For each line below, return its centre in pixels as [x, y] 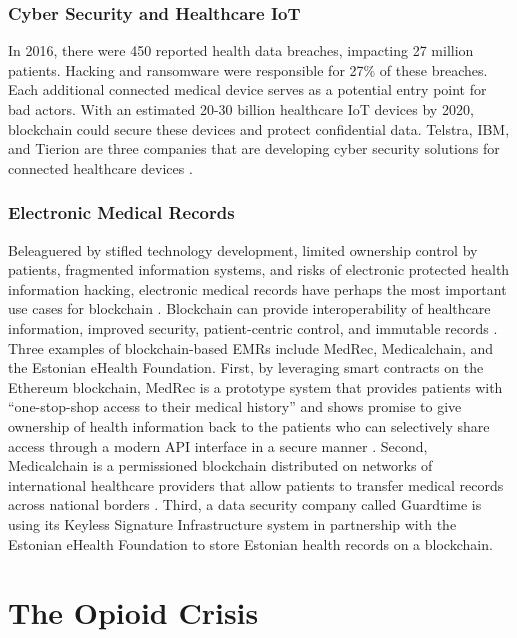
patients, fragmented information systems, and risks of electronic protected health [259, 269]
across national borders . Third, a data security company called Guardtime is [245, 504]
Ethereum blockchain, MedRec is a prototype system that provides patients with [255, 386]
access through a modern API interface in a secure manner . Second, [218, 445]
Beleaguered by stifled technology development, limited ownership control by [243, 249]
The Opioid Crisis [133, 612]
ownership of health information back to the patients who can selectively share [249, 425]
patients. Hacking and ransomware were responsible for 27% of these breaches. [248, 69]
